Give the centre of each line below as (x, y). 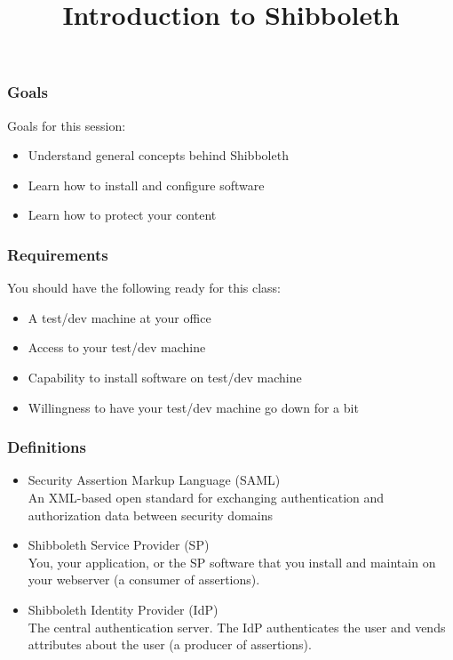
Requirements (58, 254)
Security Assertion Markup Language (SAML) (154, 480)
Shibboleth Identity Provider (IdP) (123, 610)
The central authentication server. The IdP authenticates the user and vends (237, 627)
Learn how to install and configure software (146, 185)
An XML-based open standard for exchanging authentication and (206, 498)
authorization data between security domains (150, 515)
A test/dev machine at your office (119, 317)
